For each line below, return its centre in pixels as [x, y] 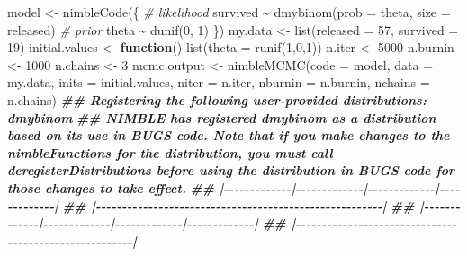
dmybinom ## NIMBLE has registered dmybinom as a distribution [222, 117]
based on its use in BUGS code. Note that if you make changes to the [229, 135]
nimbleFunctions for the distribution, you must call [170, 152]
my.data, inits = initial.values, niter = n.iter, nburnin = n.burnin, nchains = [219, 82]
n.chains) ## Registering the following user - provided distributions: [217, 99]
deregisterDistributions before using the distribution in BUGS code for [231, 170]
